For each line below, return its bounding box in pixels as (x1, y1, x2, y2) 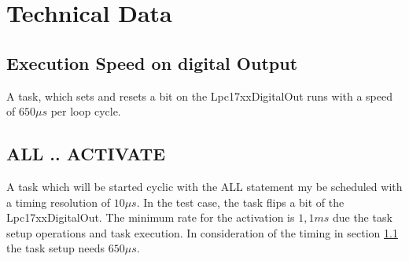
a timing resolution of (6, 193, 110, 210)
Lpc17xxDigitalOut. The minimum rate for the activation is (6, 209, 295, 226)
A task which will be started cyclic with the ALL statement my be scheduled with (6, 178, 403, 194)
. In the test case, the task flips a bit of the (136, 193, 345, 210)
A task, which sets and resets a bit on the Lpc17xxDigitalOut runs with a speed (6, 87, 392, 104)
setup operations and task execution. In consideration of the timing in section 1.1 (6, 224, 398, 241)
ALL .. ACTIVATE (6, 142, 166, 166)
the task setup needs (6, 240, 105, 256)
